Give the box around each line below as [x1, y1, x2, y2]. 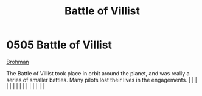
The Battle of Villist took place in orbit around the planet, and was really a [6, 69, 190, 77]
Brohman [6, 58, 29, 65]
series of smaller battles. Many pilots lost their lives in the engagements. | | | [6, 76, 198, 83]
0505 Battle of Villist [6, 38, 113, 52]
